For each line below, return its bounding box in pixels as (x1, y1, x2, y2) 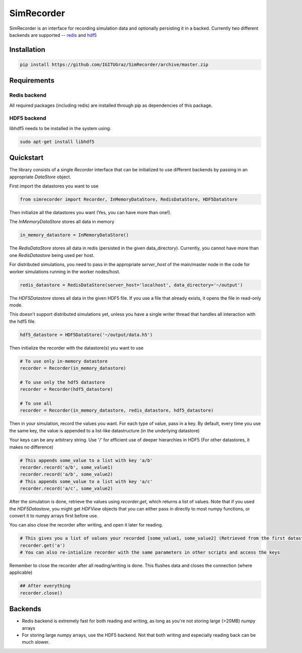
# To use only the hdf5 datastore (20, 379, 105, 385)
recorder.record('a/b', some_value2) (20, 472, 113, 477)
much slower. (22, 639, 50, 645)
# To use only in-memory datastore (20, 358, 108, 364)
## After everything (20, 583, 70, 589)
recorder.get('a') (20, 542, 65, 548)
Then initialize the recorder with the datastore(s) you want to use (9, 345, 143, 351)
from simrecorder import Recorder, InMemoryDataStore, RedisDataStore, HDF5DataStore (20, 197, 238, 203)
